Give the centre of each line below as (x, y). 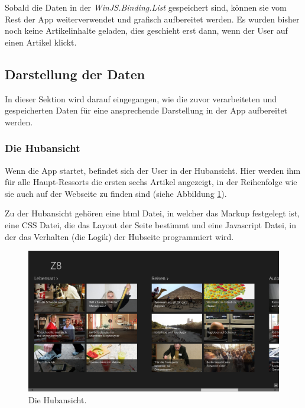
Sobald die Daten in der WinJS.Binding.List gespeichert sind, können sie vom (146, 7)
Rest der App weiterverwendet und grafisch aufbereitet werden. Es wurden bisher (152, 19)
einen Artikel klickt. (41, 42)
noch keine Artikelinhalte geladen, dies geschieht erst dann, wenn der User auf (146, 30)
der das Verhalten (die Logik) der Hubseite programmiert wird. (119, 236)
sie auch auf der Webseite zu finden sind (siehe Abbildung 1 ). (116, 193)
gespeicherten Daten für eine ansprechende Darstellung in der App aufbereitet (146, 110)
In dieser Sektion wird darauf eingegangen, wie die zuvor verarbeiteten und (141, 98)
